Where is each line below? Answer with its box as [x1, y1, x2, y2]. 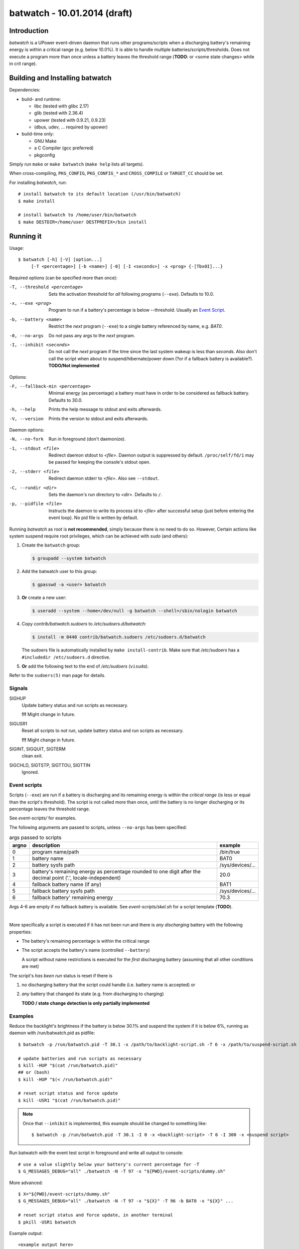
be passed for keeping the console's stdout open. [48, 459, 150, 465]
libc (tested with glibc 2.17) [34, 103, 89, 109]
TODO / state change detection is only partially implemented [21, 1000, 150, 1006]
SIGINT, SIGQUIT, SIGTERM [9, 746, 66, 752]
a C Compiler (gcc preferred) [34, 145, 94, 151]
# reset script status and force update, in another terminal [18, 1212, 173, 1218]
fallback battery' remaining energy [32, 894, 113, 901]
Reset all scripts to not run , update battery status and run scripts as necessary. [21, 727, 184, 734]
